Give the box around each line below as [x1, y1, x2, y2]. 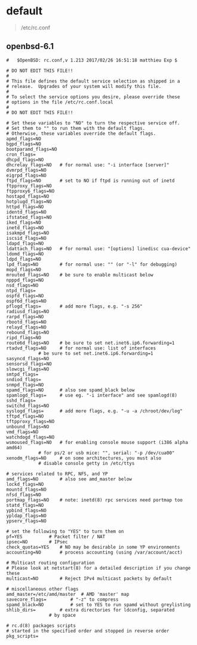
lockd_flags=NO [6, 481, 44, 487]
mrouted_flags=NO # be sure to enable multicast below [6, 272, 153, 278]
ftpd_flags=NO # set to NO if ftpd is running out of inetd [6, 178, 175, 184]
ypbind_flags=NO [6, 507, 47, 513]
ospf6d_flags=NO [6, 298, 47, 304]
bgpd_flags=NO [6, 141, 42, 147]
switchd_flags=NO [6, 403, 50, 409]
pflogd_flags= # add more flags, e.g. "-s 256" [6, 303, 143, 309]
